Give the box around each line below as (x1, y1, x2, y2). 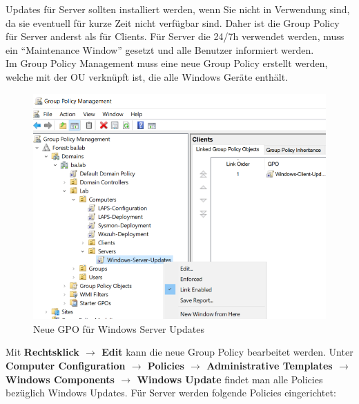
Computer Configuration (6, 358, 126, 372)
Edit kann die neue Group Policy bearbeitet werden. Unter (101, 345, 353, 359)
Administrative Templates (206, 358, 333, 372)
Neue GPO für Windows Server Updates (33, 321, 204, 336)
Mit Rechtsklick (6, 345, 79, 359)
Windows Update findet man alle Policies (137, 372, 323, 386)
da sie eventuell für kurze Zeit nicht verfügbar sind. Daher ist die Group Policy (6, 15, 340, 30)
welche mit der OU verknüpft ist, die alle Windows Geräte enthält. (6, 69, 289, 84)
